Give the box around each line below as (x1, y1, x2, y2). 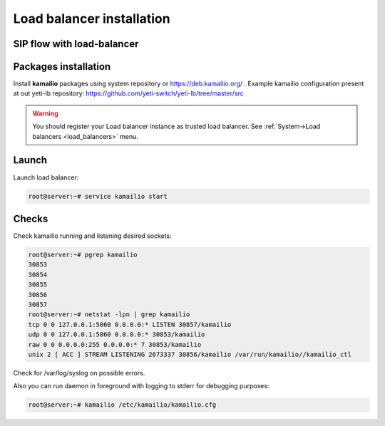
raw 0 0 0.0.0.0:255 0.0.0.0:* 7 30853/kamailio (28, 341, 202, 348)
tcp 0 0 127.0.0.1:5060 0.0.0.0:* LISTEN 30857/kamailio (28, 321, 232, 328)
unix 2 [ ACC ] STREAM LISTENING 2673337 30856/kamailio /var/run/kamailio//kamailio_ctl (28, 350, 352, 358)
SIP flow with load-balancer (13, 38, 139, 50)
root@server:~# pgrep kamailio (28, 251, 138, 259)
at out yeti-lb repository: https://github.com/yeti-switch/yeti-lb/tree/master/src (13, 89, 244, 98)
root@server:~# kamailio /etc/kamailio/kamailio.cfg (28, 401, 217, 409)
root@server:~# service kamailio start (28, 192, 168, 200)
